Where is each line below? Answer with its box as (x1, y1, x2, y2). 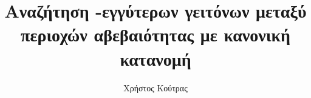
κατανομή (120, 46, 191, 71)
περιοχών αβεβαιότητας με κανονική (21, 22, 290, 47)
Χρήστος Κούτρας (123, 81, 188, 94)
